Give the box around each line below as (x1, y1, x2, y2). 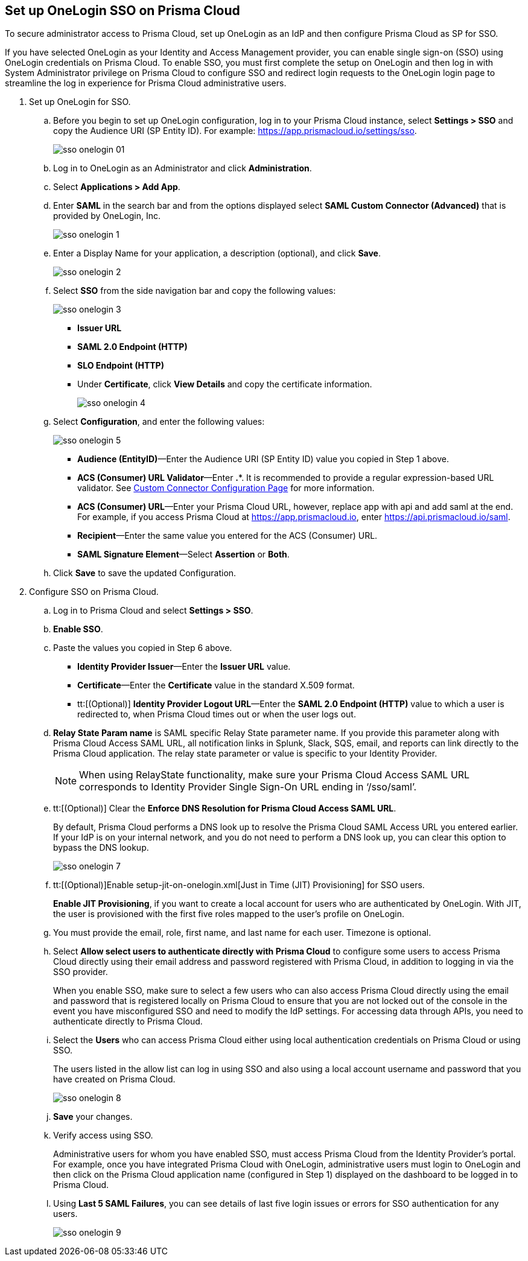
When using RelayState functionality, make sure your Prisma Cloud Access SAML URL (79, 769, 470, 781)
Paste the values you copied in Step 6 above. (53, 643, 232, 653)
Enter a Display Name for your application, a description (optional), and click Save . (53, 248, 381, 259)
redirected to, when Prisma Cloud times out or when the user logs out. (77, 709, 356, 720)
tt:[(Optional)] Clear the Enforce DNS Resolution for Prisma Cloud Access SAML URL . (53, 803, 396, 814)
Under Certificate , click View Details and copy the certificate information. (77, 379, 372, 390)
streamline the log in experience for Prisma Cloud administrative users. (5, 78, 287, 89)
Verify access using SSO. (53, 1130, 153, 1141)
